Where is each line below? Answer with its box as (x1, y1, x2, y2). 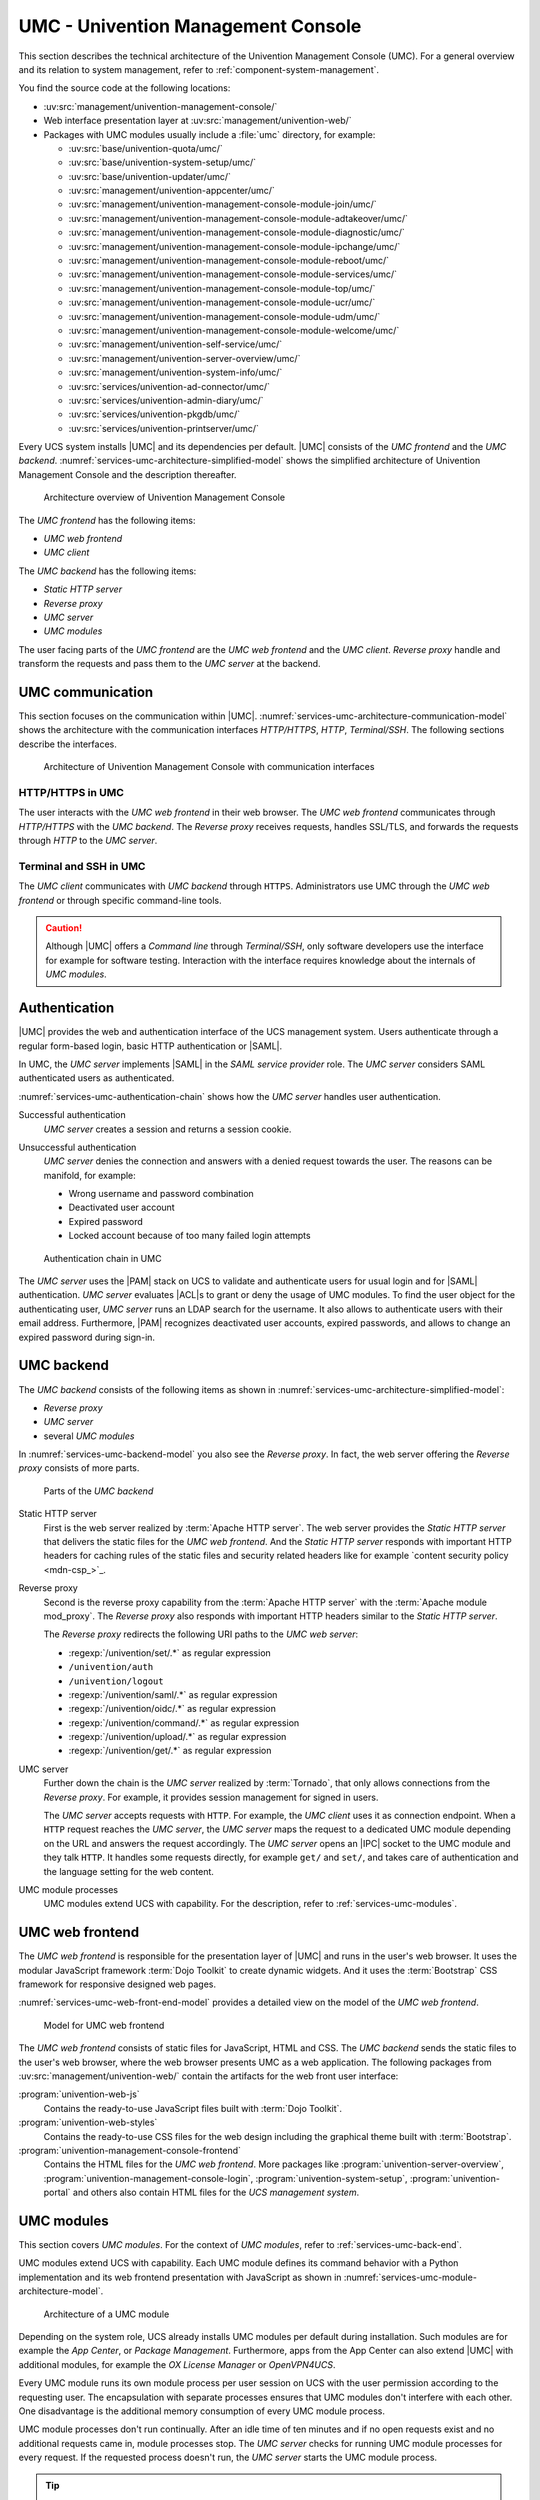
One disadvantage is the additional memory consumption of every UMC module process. (18, 2405, 385, 2417)
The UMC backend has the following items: (18, 565, 197, 577)
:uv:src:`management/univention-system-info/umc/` (68, 366, 283, 379)
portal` (43, 2186, 71, 2199)
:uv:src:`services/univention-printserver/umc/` (68, 422, 259, 434)
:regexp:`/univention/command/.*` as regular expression (68, 1716, 300, 1729)
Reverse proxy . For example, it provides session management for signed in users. (43, 1791, 379, 1803)
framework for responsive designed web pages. (18, 1978, 217, 1990)
